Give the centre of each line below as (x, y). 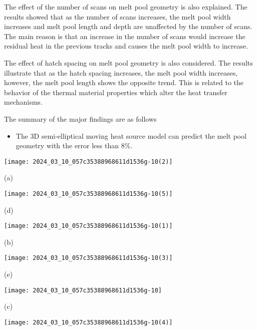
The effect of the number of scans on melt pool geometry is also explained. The (126, 7)
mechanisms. (23, 102)
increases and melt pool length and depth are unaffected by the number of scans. (128, 26)
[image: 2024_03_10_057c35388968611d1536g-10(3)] (88, 258)
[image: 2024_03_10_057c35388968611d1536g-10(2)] (88, 161)
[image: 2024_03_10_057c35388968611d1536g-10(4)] (88, 322)
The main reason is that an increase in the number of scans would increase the (125, 36)
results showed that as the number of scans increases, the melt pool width (117, 16)
